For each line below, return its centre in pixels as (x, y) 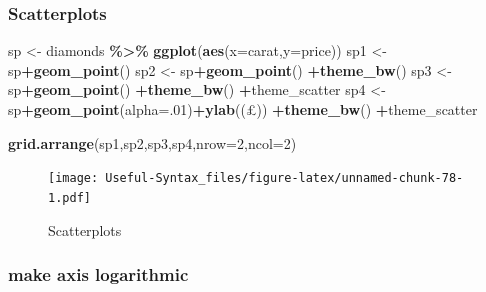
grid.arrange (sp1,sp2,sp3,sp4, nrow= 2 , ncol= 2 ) (152, 142)
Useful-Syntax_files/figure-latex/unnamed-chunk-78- (284, 178)
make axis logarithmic (98, 274)
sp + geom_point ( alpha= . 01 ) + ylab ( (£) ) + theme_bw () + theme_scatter (243, 109)
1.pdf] (69, 197)
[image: (73, 178)
